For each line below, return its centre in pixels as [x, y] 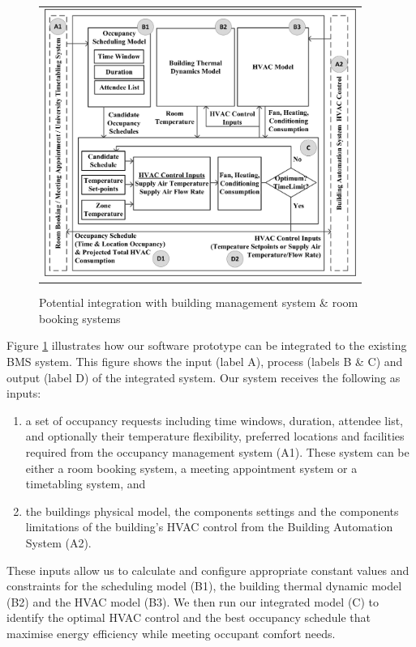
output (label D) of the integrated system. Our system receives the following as [204, 377]
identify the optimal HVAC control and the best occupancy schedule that [189, 617]
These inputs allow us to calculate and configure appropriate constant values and [208, 570]
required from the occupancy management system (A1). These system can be [217, 451]
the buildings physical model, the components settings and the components [212, 511]
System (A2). [58, 542]
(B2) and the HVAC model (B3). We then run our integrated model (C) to [193, 601]
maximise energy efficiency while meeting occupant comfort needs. [171, 633]
